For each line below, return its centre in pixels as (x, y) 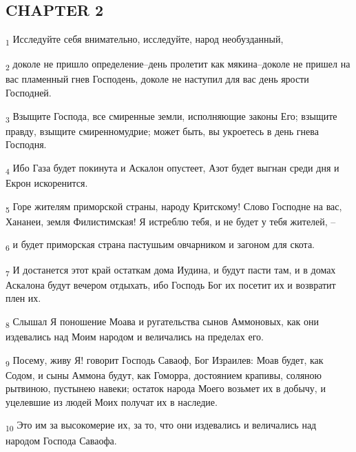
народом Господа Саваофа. (61, 440)
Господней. (29, 93)
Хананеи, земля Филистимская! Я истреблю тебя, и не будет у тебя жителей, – (171, 221)
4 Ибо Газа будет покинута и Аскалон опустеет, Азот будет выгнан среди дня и (172, 168)
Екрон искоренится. (47, 183)
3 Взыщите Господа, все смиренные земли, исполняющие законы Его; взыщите (171, 116)
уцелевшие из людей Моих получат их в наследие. (112, 401)
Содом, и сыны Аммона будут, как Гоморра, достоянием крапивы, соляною (164, 374)
